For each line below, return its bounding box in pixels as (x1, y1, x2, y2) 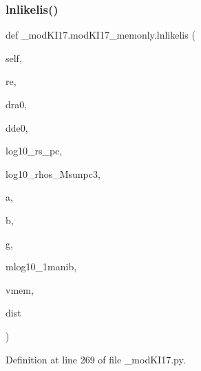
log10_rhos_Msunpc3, (6, 166, 100, 181)
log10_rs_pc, (6, 143, 63, 158)
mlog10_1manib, (6, 259, 77, 274)
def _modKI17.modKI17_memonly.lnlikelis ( (6, 28, 195, 42)
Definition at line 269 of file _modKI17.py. (6, 352, 186, 366)
